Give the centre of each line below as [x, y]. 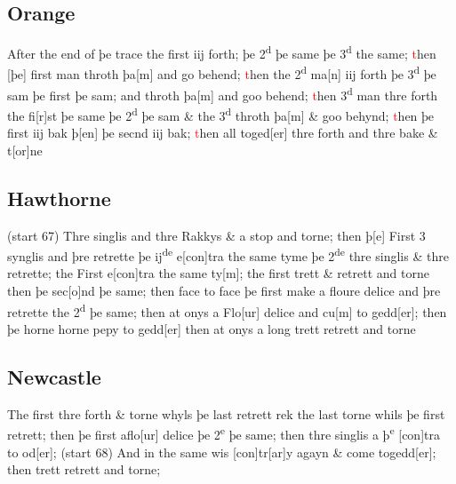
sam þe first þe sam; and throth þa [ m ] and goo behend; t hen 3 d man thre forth [223, 93]
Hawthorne [59, 198]
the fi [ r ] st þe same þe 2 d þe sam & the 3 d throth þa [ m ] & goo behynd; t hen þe [221, 114]
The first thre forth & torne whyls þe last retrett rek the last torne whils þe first [226, 413]
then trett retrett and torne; [84, 469]
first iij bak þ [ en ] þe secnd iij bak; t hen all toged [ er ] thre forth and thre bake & [223, 133]
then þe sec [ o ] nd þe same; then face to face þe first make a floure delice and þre [224, 291]
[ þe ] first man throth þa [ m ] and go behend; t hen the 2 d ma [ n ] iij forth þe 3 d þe [222, 73]
